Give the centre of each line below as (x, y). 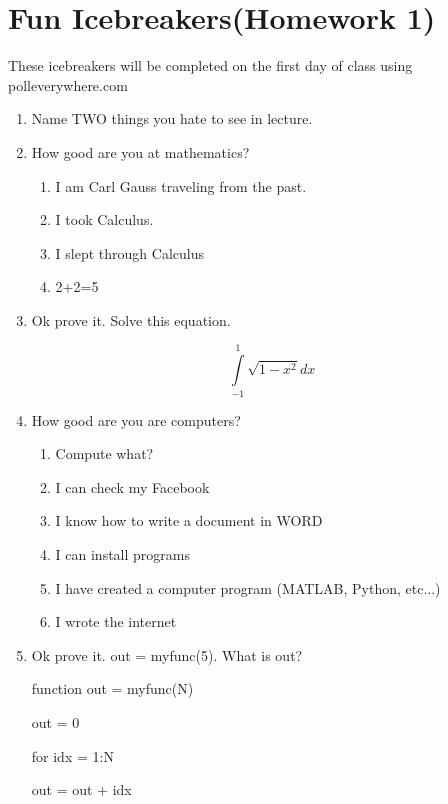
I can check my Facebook (132, 486)
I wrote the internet (116, 621)
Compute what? (104, 453)
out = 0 (55, 721)
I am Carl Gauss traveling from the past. (181, 185)
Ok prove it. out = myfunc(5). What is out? (167, 654)
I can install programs (122, 553)
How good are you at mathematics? (140, 151)
